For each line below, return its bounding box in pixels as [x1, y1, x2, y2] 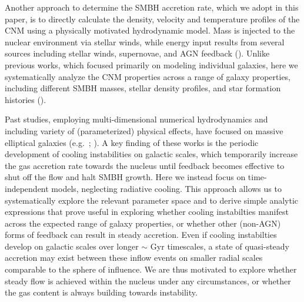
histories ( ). [5, 93, 46, 105]
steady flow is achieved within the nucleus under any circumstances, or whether [5, 274, 291, 287]
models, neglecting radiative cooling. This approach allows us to [51, 182, 282, 194]
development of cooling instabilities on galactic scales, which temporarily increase [5, 148, 298, 160]
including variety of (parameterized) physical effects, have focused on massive [5, 124, 283, 137]
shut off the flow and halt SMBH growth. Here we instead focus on [5, 171, 246, 183]
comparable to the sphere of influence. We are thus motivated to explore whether [5, 263, 297, 276]
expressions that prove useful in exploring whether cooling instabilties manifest [5, 205, 289, 218]
